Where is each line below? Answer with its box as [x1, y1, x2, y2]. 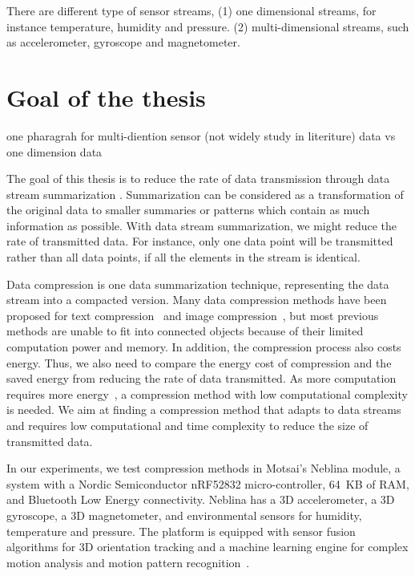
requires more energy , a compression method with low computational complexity [6, 385, 408, 402]
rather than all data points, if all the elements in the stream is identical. [6, 249, 361, 266]
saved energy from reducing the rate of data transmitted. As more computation [6, 370, 397, 387]
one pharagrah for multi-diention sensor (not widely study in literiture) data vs [6, 127, 396, 144]
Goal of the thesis [6, 80, 206, 113]
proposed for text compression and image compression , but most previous [6, 306, 379, 323]
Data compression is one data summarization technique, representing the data [6, 275, 389, 292]
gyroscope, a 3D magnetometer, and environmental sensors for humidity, [6, 506, 362, 523]
